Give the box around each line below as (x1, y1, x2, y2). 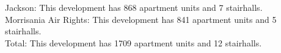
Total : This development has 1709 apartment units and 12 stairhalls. (5, 36, 262, 49)
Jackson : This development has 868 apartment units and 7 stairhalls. (5, 1, 263, 13)
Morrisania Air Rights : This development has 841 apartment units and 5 (5, 13, 277, 25)
